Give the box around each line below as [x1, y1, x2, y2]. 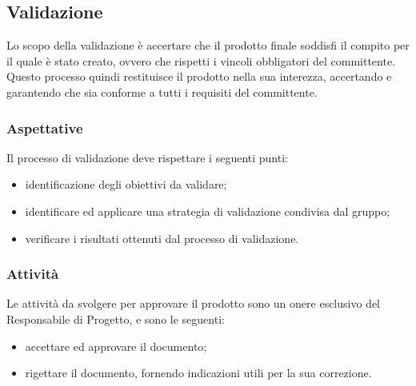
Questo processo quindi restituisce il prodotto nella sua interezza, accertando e [6, 68, 392, 85]
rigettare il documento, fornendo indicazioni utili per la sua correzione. [25, 364, 372, 381]
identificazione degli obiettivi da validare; [25, 176, 227, 193]
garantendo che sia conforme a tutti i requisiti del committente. [6, 83, 318, 100]
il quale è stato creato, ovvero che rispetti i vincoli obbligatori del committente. [6, 52, 396, 69]
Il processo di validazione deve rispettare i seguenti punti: [6, 149, 288, 165]
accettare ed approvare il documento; [25, 337, 207, 354]
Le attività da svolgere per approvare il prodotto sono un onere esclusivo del [6, 295, 381, 312]
